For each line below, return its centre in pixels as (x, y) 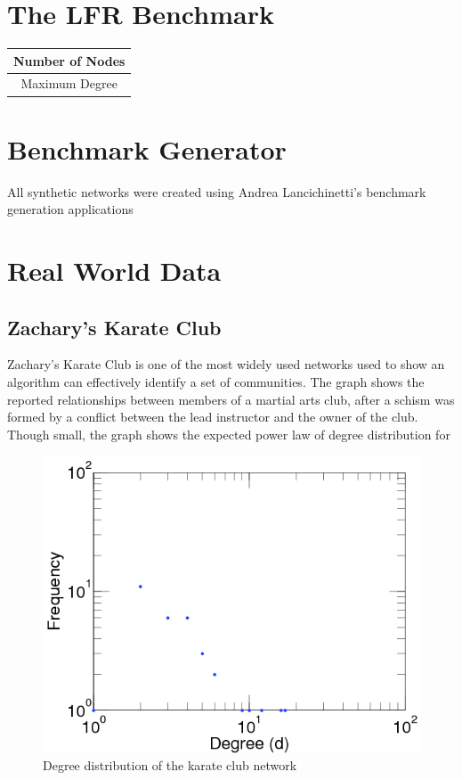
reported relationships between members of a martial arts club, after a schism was (231, 399)
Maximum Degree (69, 83)
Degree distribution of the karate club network (170, 765)
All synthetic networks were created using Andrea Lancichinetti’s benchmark (217, 191)
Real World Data (114, 271)
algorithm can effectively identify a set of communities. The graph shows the (216, 382)
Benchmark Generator (147, 148)
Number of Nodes (69, 60)
